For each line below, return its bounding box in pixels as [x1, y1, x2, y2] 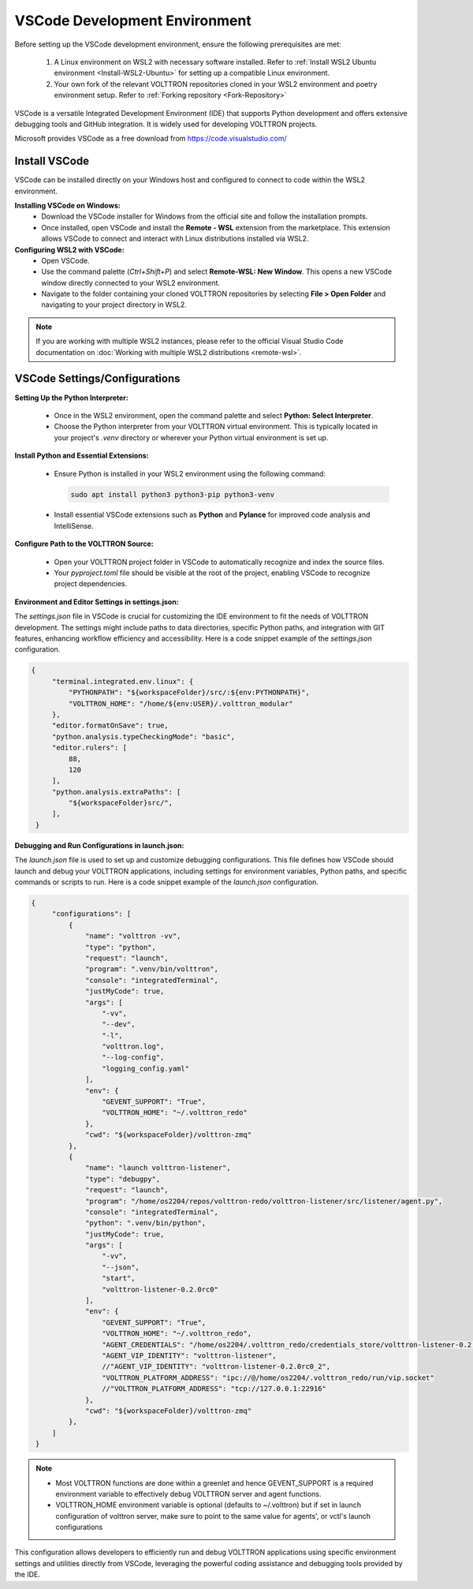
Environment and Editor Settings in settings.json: [14, 596, 179, 607]
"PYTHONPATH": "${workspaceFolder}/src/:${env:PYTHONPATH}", [68, 688, 311, 697]
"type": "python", [85, 943, 157, 952]
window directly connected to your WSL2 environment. [41, 278, 221, 287]
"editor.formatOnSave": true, [51, 721, 169, 730]
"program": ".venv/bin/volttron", [85, 965, 218, 974]
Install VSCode [14, 155, 90, 168]
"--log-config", [101, 1053, 165, 1062]
